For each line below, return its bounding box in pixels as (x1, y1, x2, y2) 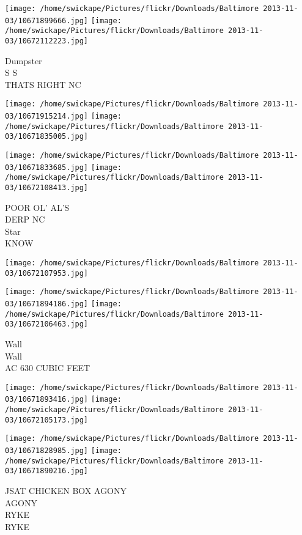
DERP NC (5, 213, 45, 226)
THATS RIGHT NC (5, 78, 81, 90)
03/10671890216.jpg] (5, 467, 89, 476)
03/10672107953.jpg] (5, 268, 89, 278)
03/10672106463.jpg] (5, 320, 89, 329)
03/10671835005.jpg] (5, 132, 89, 141)
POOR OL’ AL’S (5, 201, 70, 213)
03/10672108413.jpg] (5, 183, 89, 192)
